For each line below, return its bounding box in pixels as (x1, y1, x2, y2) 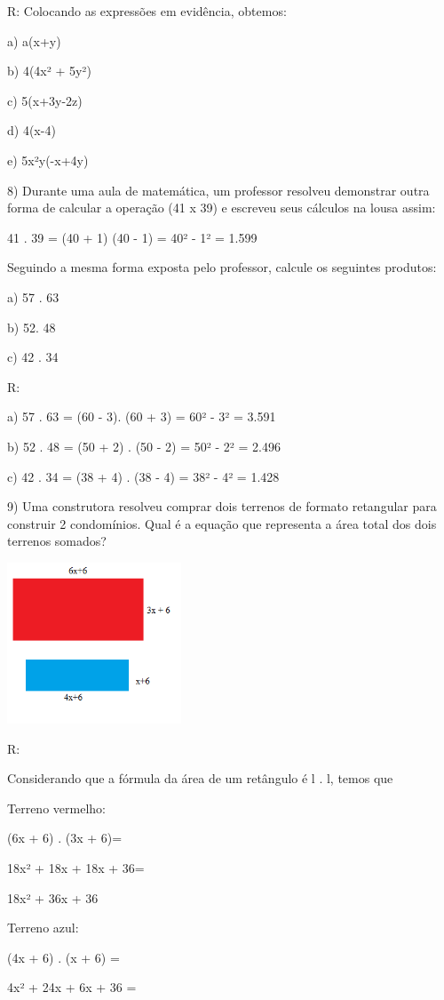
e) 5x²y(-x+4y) (7, 150, 89, 169)
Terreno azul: (7, 918, 79, 937)
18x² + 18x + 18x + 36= (7, 859, 145, 877)
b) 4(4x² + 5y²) (7, 61, 91, 80)
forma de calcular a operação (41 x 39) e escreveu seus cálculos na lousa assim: (7, 198, 436, 217)
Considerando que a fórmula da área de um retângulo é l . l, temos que (7, 769, 393, 788)
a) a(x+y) (7, 31, 61, 50)
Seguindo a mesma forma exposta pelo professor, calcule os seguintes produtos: (7, 258, 437, 276)
